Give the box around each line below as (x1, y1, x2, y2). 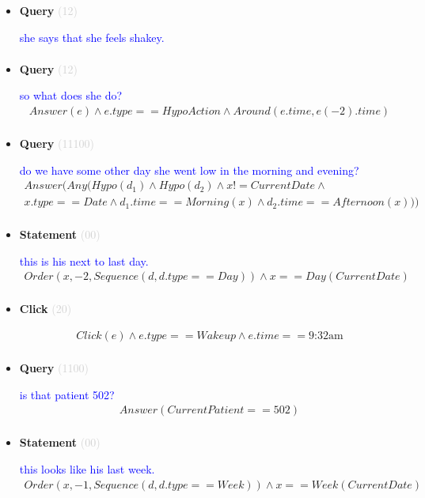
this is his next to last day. (19, 252, 149, 269)
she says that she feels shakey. (19, 28, 165, 45)
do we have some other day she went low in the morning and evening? (19, 161, 359, 178)
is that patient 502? (19, 386, 115, 402)
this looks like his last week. (19, 460, 155, 477)
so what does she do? (19, 87, 123, 104)
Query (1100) (19, 360, 89, 376)
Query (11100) (19, 134, 94, 151)
